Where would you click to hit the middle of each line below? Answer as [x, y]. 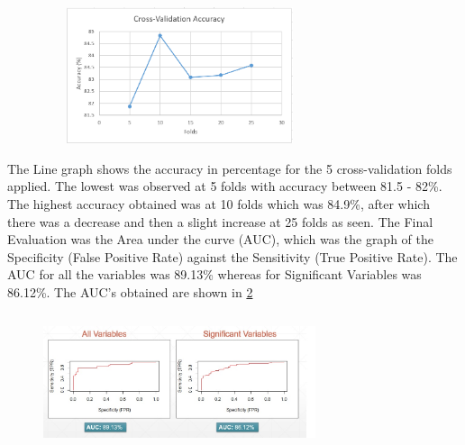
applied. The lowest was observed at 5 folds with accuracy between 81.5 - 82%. [225, 186]
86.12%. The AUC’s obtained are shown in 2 [130, 291]
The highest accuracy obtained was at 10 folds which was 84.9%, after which [219, 203]
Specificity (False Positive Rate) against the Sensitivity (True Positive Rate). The [232, 256]
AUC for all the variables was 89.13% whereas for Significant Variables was [214, 274]
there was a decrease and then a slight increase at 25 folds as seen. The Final [220, 221]
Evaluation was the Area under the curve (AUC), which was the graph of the [220, 239]
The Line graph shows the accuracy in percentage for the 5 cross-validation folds [230, 168]
